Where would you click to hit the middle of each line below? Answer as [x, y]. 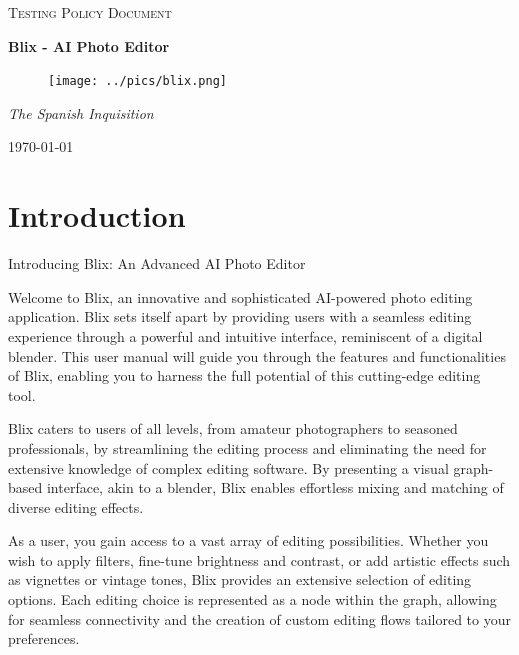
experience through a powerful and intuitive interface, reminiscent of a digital [245, 335]
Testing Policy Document [90, 12]
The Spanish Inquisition [81, 112]
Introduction [97, 215]
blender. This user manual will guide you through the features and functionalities [257, 355]
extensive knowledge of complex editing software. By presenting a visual [228, 467]
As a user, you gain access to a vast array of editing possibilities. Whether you [248, 540]
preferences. [44, 638]
